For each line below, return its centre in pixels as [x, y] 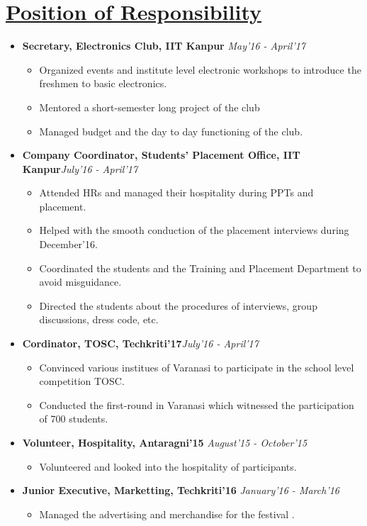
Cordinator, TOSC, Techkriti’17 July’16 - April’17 [140, 343]
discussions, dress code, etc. [99, 319]
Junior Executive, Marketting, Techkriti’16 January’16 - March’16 [181, 490]
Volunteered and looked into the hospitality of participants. [168, 466]
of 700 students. [74, 419]
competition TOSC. [82, 381]
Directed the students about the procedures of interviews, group [178, 305]
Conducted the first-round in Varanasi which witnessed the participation [197, 404]
